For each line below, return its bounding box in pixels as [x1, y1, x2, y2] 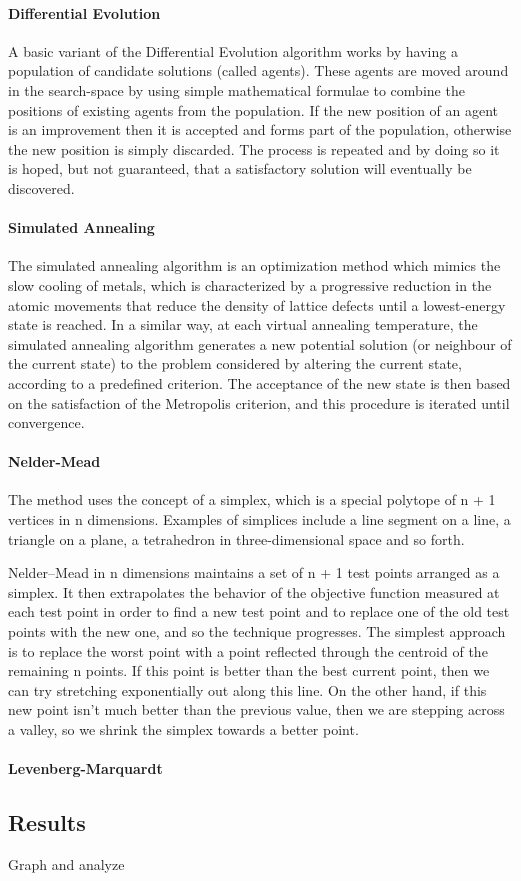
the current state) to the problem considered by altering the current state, [8, 353, 462, 374]
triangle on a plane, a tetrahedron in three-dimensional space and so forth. [8, 528, 465, 549]
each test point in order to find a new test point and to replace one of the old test [8, 601, 510, 622]
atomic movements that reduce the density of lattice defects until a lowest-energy [8, 294, 506, 315]
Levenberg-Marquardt [8, 758, 163, 779]
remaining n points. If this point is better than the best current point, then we [8, 660, 490, 681]
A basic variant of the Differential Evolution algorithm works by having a [8, 40, 458, 61]
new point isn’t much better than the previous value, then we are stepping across [8, 699, 505, 720]
